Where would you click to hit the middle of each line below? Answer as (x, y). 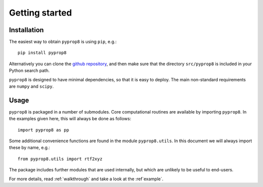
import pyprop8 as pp (43, 130)
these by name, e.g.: (29, 148)
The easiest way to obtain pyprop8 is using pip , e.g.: (63, 42)
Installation (26, 30)
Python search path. (29, 71)
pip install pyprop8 (42, 53)
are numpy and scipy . (31, 86)
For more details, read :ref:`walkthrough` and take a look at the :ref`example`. (86, 179)
